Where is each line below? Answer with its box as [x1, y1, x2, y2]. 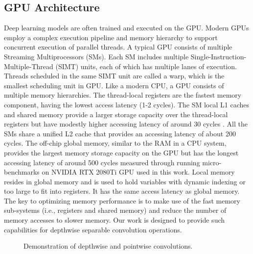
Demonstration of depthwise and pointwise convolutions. [23, 241, 193, 251]
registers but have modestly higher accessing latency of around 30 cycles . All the [4, 119, 248, 129]
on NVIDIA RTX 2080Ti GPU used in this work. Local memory [42, 167, 235, 177]
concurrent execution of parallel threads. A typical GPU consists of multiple [4, 42, 232, 52]
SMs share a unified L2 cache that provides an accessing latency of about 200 [4, 128, 236, 138]
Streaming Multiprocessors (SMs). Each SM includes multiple [4, 51, 189, 61]
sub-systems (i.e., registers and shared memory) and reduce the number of [4, 205, 227, 215]
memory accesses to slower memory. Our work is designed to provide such [4, 215, 225, 225]
